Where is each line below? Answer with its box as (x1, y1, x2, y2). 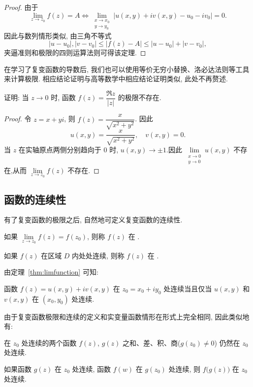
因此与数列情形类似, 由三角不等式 (4, 30, 112, 40)
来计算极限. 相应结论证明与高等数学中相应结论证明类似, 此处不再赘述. (4, 73, 228, 84)
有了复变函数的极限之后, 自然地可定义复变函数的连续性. (4, 214, 183, 225)
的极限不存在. (118, 92, 161, 103)
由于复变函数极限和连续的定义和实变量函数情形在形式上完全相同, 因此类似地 (4, 311, 250, 321)
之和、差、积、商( (122, 337, 181, 348)
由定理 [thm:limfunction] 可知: (4, 267, 98, 277)
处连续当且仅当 (163, 283, 212, 293)
